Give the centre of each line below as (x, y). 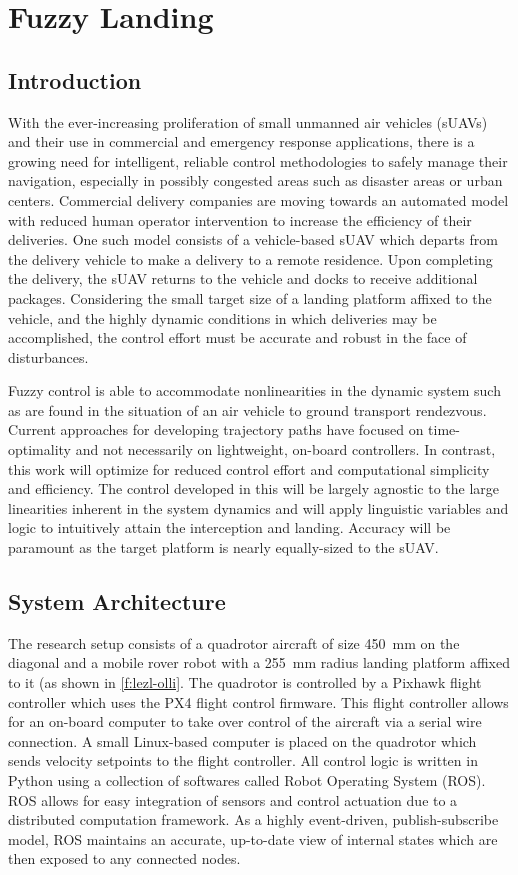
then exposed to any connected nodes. (124, 858)
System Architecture (117, 601)
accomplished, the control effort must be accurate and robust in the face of (237, 337)
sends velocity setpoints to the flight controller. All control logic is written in (243, 760)
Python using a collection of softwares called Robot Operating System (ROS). (247, 780)
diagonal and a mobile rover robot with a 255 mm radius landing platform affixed (259, 662)
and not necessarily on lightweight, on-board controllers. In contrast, (285, 449)
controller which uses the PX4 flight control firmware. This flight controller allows (258, 701)
